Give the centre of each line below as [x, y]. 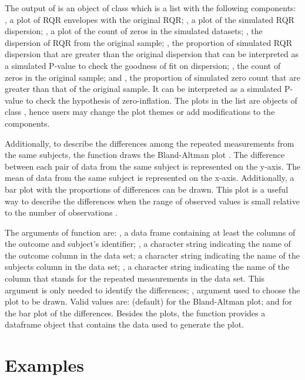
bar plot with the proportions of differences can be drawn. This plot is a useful [147, 189]
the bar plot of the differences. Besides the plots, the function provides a [135, 313]
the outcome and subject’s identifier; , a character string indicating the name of [148, 244]
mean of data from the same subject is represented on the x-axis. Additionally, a [150, 178]
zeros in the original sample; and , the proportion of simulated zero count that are [152, 77]
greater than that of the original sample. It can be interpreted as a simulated [143, 89]
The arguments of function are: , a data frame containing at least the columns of [150, 232]
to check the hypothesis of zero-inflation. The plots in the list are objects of [162, 100]
